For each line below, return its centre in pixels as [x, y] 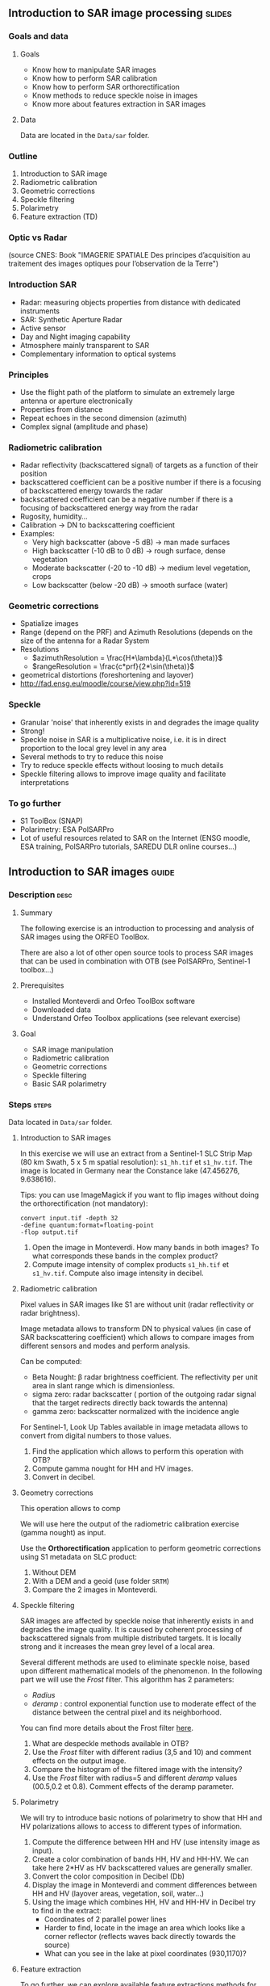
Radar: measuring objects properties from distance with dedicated [130, 302]
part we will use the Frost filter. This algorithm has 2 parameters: [127, 1680]
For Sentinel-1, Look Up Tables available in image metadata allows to [134, 1427]
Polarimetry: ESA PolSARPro [67, 829]
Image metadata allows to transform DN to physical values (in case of [135, 1329]
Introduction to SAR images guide [91, 872]
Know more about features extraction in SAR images [119, 103]
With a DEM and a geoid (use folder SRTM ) [101, 1581]
